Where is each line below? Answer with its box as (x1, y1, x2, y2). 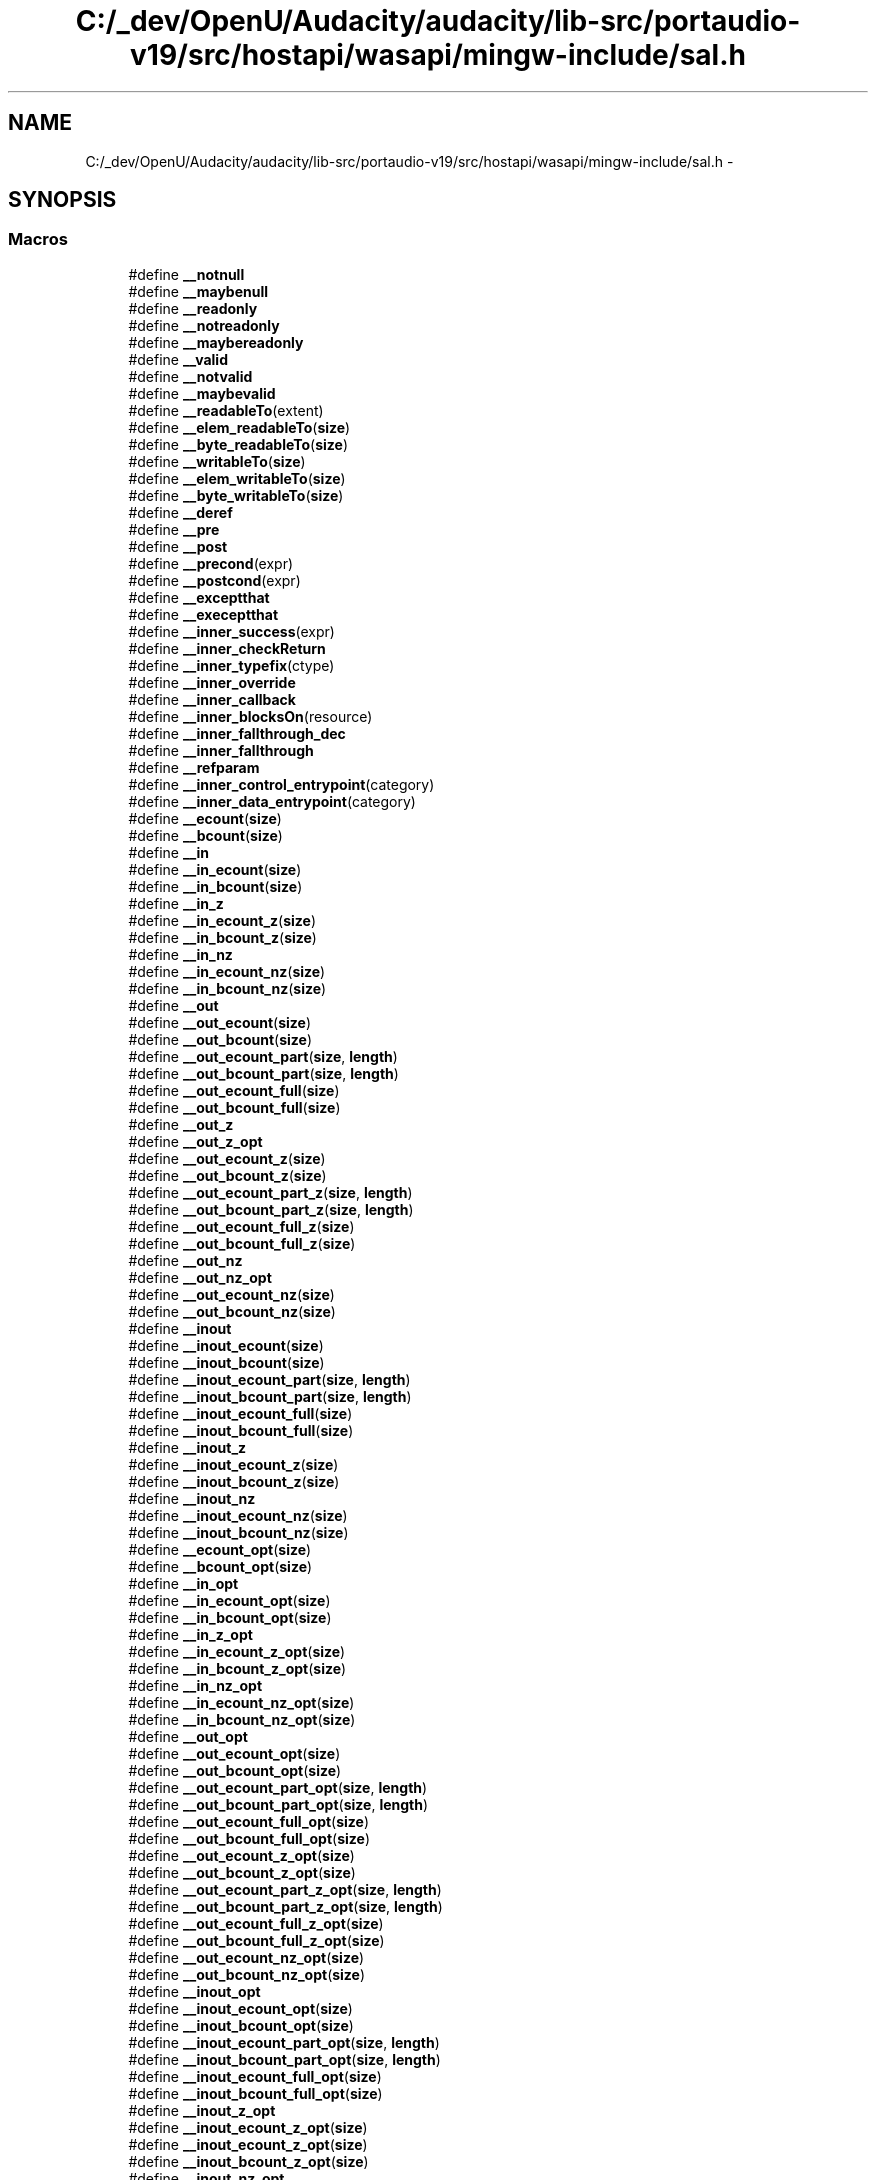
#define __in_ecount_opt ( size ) (128, 1591, 331, 1609)
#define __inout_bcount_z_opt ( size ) (128, 2152, 369, 2170)
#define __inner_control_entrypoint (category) (128, 775, 435, 793)
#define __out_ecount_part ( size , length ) (128, 1047, 398, 1065)
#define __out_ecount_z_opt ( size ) (128, 1846, 355, 1864)
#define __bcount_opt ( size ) (128, 1557, 313, 1575)
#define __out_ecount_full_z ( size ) (128, 1217, 355, 1235)
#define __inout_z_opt (128, 2101, 276, 2119)
